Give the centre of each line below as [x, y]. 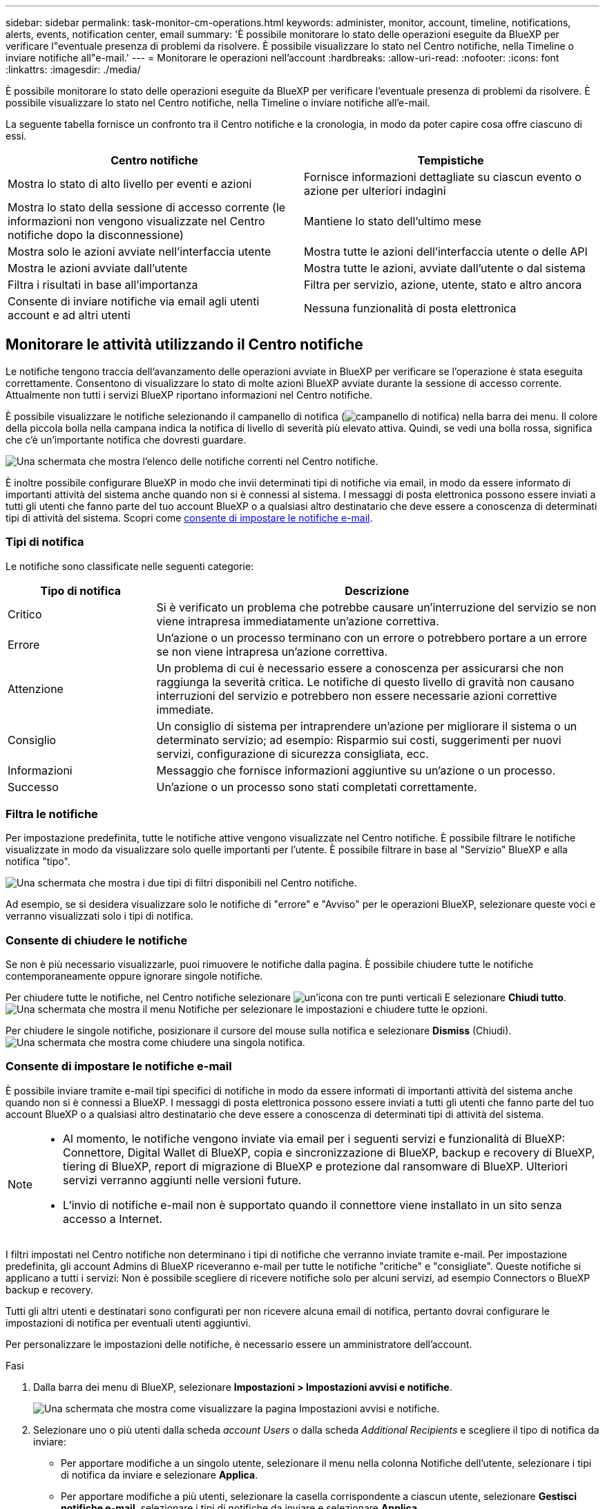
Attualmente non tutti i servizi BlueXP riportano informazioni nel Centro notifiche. [189, 395]
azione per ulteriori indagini [375, 191]
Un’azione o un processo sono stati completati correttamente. [317, 787]
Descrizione [377, 590]
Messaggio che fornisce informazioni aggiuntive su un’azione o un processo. [356, 770]
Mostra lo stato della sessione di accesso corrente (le [147, 207]
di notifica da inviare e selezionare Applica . [160, 1474]
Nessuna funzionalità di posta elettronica [410, 308]
